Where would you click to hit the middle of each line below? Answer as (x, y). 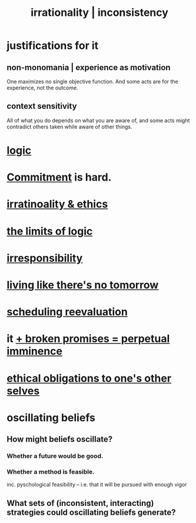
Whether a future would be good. (55, 456)
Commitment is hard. (59, 177)
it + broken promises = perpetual (88, 339)
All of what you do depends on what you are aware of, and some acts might (98, 120)
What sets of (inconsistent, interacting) (80, 503)
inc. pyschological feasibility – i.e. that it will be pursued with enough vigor (97, 485)
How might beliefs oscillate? (60, 439)
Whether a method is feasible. (51, 472)
